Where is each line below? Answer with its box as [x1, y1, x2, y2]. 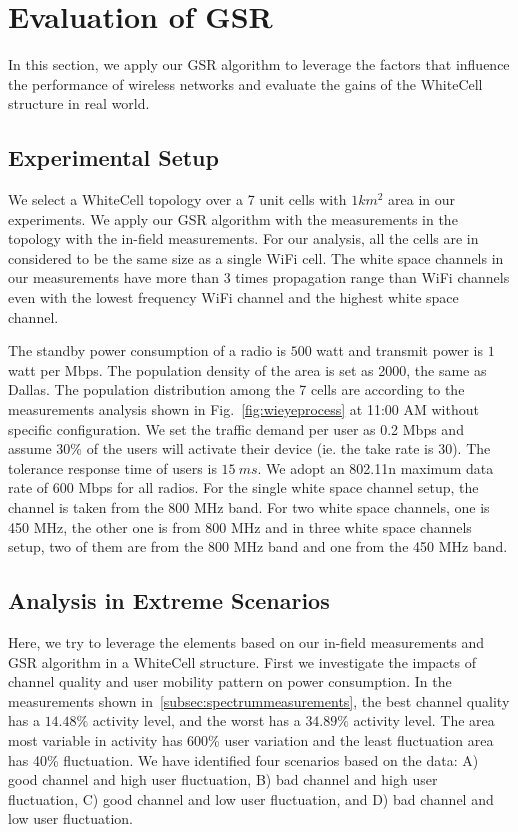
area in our [388, 189, 456, 210]
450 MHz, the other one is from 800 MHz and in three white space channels [8, 516, 472, 537]
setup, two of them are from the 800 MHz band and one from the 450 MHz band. [8, 536, 508, 557]
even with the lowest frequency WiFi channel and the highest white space [8, 287, 459, 308]
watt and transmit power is [316, 340, 483, 361]
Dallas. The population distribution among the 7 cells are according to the [8, 379, 465, 400]
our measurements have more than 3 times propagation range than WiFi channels [8, 267, 510, 288]
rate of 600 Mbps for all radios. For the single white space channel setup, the [8, 477, 479, 498]
